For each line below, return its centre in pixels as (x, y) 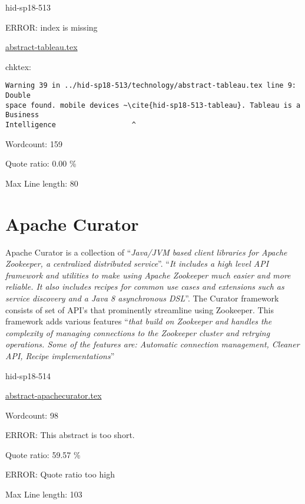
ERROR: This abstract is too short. (70, 435)
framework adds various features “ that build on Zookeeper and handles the (139, 321)
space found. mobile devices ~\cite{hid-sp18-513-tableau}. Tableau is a (153, 105)
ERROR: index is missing (52, 27)
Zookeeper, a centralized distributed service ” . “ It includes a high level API (137, 263)
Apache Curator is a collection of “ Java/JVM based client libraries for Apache (146, 252)
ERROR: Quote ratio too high (60, 474)
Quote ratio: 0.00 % (41, 163)
